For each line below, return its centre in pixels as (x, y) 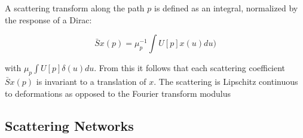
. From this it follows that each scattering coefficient (190, 68)
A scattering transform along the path (75, 8)
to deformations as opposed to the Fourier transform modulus (118, 93)
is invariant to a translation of (91, 81)
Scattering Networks (69, 125)
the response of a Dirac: (48, 19)
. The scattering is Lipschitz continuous (226, 81)
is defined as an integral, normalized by (226, 8)
